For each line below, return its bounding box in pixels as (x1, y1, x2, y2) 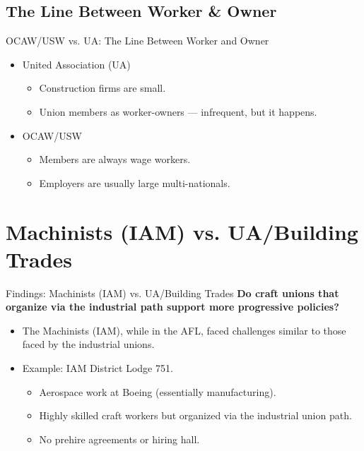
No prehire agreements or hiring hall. (39, 431, 200, 446)
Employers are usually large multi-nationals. (39, 175, 230, 190)
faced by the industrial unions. (22, 337, 155, 351)
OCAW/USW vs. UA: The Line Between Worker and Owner (6, 33, 269, 48)
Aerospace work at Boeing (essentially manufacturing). (39, 384, 276, 399)
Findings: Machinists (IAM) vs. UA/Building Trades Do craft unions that (6, 285, 339, 300)
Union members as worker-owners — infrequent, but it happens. (39, 104, 317, 119)
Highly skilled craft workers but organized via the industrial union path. (39, 408, 352, 423)
